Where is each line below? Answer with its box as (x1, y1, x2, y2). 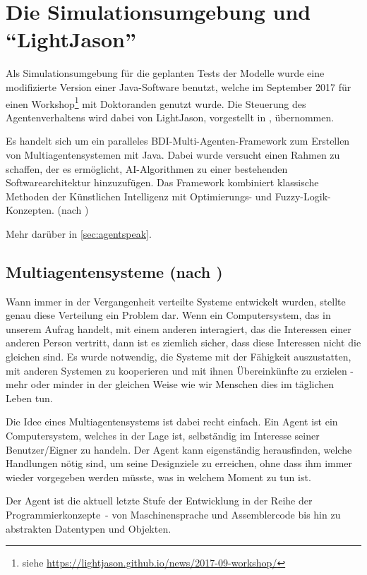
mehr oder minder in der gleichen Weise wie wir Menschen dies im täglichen (6, 377, 335, 392)
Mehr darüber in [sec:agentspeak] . (6, 226, 152, 241)
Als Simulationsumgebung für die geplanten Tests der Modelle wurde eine (6, 66, 325, 80)
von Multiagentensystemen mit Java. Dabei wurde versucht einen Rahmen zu (6, 147, 340, 162)
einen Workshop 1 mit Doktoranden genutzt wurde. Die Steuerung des (6, 94, 306, 111)
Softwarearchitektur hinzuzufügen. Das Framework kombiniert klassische (6, 175, 319, 190)
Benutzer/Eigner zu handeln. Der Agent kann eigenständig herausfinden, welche (6, 442, 352, 456)
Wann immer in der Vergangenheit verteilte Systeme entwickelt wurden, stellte (6, 293, 346, 308)
